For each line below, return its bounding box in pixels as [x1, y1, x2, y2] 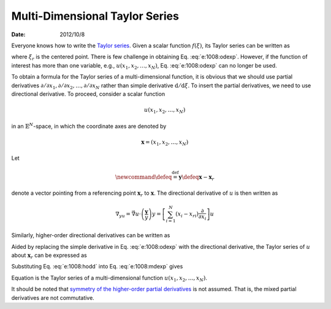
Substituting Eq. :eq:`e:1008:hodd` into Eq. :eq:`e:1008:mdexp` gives [11, 263, 183, 270]
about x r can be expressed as [11, 251, 87, 260]
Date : [11, 31, 26, 38]
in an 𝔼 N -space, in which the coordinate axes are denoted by [11, 122, 167, 130]
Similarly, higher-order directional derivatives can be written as [11, 232, 170, 239]
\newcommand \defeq [115, 173, 172, 181]
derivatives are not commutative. [11, 294, 94, 301]
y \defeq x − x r [178, 173, 215, 182]
